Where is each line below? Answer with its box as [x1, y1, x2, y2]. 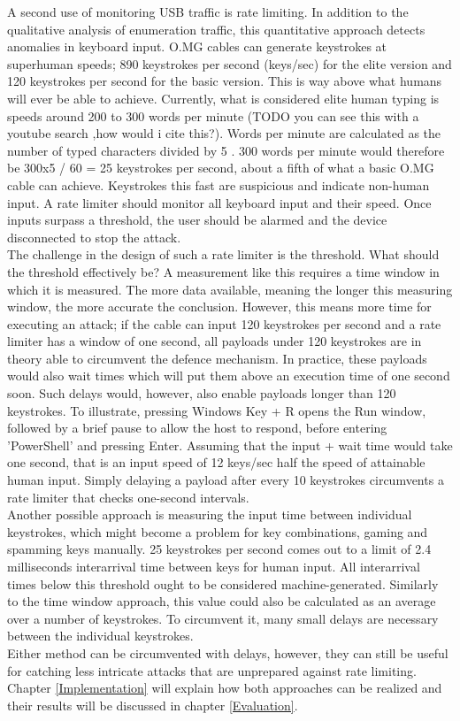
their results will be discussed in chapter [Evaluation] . [7, 695, 298, 714]
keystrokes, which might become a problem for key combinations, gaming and [7, 522, 428, 541]
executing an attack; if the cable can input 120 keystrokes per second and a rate [7, 314, 441, 333]
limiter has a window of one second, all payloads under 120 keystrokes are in [7, 332, 422, 350]
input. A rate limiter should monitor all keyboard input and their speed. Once [7, 193, 432, 211]
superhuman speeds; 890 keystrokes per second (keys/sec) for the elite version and [7, 54, 452, 73]
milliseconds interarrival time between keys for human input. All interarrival [7, 557, 420, 575]
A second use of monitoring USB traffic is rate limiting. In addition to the [7, 3, 409, 20]
